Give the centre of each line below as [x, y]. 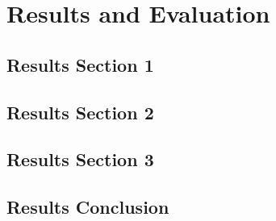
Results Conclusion [88, 207]
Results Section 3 [80, 159]
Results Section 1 [80, 64]
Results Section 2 [80, 112]
